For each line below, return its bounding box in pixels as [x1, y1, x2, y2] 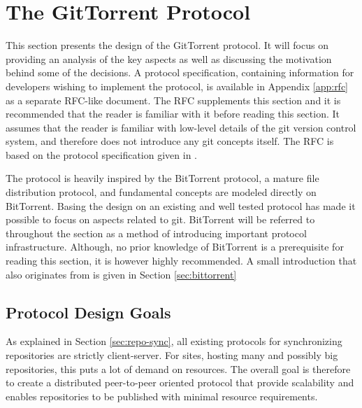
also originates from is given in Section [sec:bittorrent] [6, 267, 237, 281]
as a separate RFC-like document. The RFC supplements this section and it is [6, 92, 341, 107]
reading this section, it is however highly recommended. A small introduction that [6, 253, 357, 268]
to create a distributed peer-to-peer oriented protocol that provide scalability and [6, 375, 354, 390]
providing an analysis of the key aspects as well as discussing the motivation [6, 51, 332, 66]
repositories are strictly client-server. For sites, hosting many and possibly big [6, 348, 338, 363]
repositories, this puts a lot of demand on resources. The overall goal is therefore [6, 361, 351, 376]
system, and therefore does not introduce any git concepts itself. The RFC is [6, 134, 334, 148]
